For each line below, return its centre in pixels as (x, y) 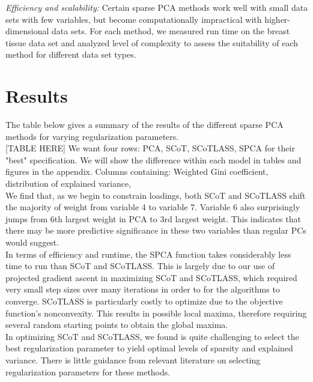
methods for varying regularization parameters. (92, 136)
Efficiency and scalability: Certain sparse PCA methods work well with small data (157, 7)
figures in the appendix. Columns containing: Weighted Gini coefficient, (137, 171)
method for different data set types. (71, 54)
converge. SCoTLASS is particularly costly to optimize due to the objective (144, 301)
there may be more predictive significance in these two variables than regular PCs (156, 230)
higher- (278, 19)
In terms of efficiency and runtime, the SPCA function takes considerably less (148, 254)
